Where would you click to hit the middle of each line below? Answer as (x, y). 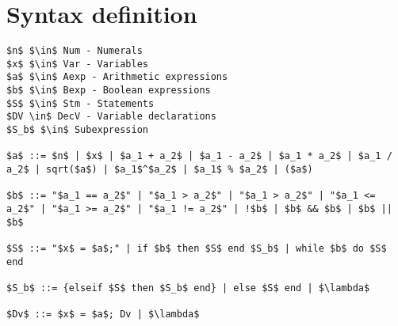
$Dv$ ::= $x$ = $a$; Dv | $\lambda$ (103, 315)
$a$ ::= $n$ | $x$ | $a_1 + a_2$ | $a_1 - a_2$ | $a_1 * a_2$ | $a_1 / (199, 156)
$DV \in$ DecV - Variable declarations (111, 117)
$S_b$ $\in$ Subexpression (77, 130)
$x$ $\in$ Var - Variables (77, 64)
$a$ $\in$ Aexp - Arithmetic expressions (117, 77)
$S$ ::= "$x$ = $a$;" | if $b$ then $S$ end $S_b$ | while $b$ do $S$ (197, 248)
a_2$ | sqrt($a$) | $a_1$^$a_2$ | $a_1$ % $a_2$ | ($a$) (160, 170)
